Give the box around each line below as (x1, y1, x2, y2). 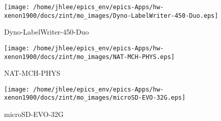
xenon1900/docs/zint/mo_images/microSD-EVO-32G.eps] (4, 94, 186, 102)
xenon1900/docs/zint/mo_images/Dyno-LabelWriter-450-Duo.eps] (4, 12, 218, 19)
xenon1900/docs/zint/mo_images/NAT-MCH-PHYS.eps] (4, 53, 175, 60)
